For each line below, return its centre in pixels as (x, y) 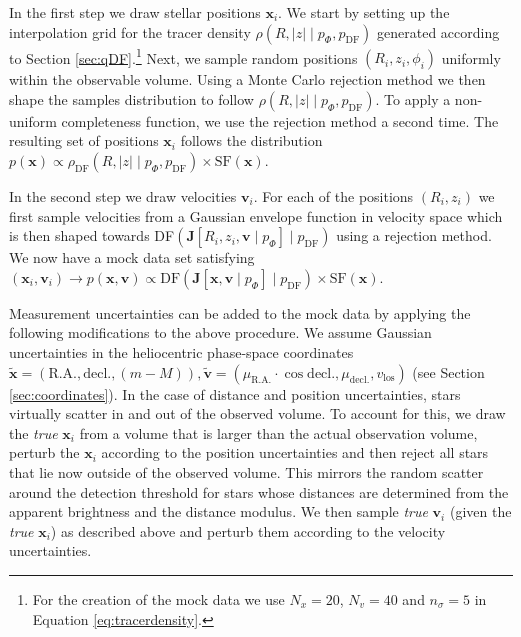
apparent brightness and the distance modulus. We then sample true (218, 511)
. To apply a (413, 98)
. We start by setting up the (364, 12)
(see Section (448, 371)
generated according (438, 31)
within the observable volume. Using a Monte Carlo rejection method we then (247, 79)
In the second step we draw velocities (123, 196)
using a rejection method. (414, 235)
